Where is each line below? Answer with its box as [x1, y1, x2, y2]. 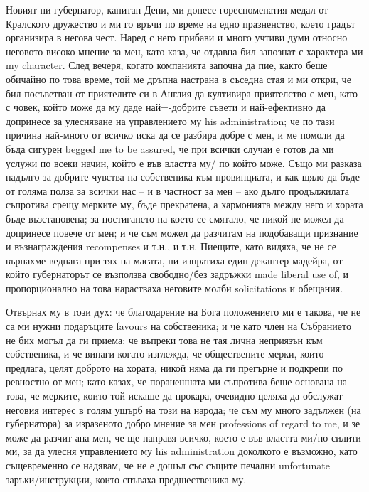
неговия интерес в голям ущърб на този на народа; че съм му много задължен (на [6, 402, 361, 417]
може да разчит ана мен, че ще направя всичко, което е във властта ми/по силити [6, 429, 361, 444]
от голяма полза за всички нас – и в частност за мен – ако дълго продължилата [6, 183, 349, 198]
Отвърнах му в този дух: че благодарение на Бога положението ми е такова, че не [6, 304, 361, 319]
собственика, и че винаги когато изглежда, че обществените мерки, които [6, 346, 324, 361]
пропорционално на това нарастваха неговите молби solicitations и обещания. [6, 280, 343, 295]
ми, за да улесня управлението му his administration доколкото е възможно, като [6, 444, 358, 459]
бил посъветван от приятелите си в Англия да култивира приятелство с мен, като [6, 85, 358, 100]
